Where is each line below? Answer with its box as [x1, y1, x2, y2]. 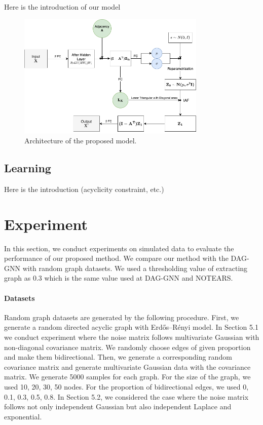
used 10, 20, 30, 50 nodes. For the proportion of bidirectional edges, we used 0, [4, 381, 249, 392]
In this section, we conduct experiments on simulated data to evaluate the [4, 243, 234, 253]
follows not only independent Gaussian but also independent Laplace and [4, 401, 232, 412]
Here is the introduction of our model [4, 2, 121, 12]
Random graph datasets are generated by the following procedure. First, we [4, 312, 239, 322]
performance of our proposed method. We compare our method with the [4, 253, 229, 263]
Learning [4, 160, 51, 176]
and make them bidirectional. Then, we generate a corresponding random [4, 352, 232, 362]
